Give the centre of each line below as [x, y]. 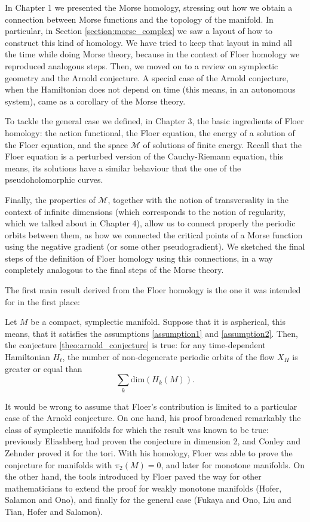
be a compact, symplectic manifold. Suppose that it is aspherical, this [158, 322]
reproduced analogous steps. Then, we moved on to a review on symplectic [142, 65]
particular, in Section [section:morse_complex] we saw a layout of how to [139, 31]
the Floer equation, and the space [67, 144]
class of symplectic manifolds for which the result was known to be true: [137, 429]
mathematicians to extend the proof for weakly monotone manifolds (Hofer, [143, 488]
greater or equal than [44, 368]
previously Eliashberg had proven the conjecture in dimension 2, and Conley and [153, 441]
